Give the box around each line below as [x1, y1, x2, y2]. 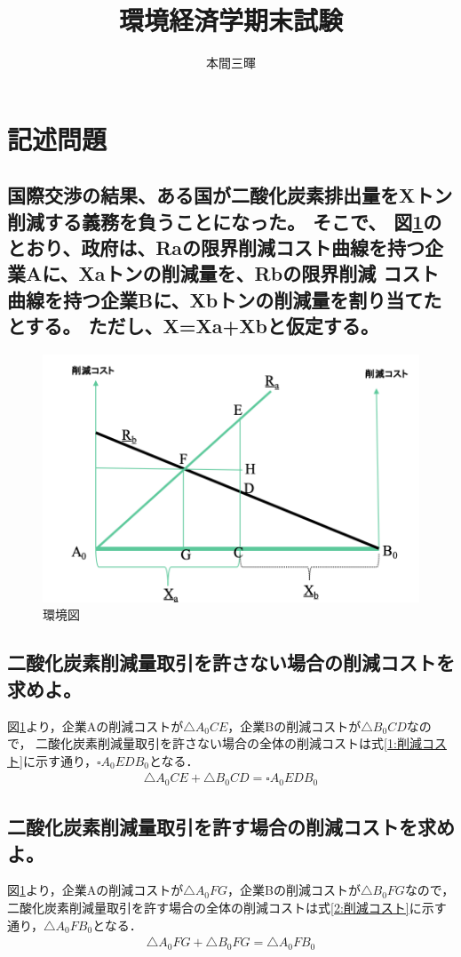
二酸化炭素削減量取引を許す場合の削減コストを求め [7, 813, 455, 841]
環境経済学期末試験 [118, 2, 343, 38]
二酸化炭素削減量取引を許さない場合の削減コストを [7, 649, 455, 676]
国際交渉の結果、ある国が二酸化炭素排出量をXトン [7, 181, 453, 209]
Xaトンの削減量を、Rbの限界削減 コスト [78, 259, 440, 287]
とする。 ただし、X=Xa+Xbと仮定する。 [7, 312, 379, 339]
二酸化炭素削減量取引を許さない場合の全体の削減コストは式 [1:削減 [36, 734, 422, 753]
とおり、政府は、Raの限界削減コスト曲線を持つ [7, 234, 425, 261]
